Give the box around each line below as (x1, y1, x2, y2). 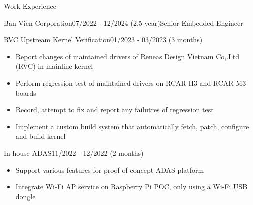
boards (15, 87, 36, 98)
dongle (15, 191, 36, 201)
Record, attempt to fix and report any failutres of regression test (15, 104, 214, 115)
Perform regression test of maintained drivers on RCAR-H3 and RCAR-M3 (15, 77, 246, 88)
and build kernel (15, 131, 66, 141)
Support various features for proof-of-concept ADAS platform (15, 164, 204, 175)
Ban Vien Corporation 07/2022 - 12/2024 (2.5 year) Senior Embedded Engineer (4, 17, 243, 28)
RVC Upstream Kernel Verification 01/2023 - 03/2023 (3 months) (4, 34, 203, 45)
